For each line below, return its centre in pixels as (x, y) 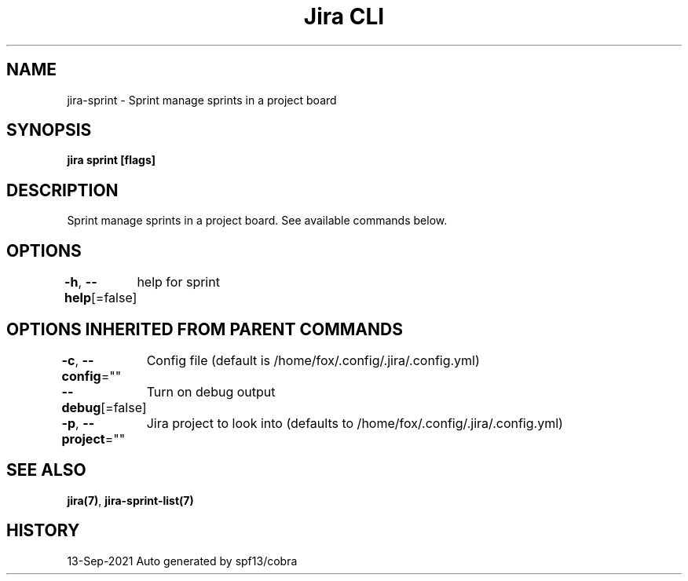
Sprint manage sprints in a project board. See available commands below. (257, 221)
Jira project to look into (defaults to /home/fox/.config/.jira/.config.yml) (355, 423)
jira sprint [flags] (112, 160)
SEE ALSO (46, 470)
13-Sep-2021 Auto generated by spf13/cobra (182, 561)
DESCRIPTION (62, 190)
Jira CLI (344, 16)
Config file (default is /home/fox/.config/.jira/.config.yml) (313, 360)
